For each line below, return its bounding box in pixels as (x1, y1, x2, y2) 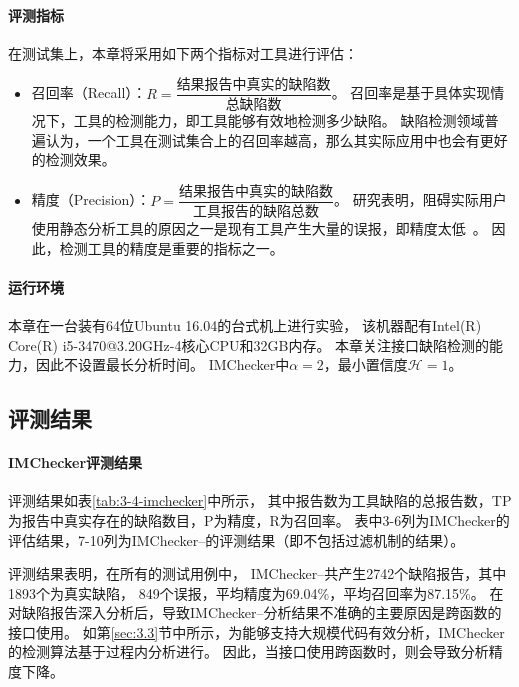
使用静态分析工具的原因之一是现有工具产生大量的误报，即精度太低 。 (31, 217, 487, 238)
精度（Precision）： (31, 189, 151, 210)
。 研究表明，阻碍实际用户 (334, 189, 507, 210)
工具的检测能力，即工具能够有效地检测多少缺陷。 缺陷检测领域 (73, 110, 485, 131)
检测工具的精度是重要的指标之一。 (59, 237, 284, 258)
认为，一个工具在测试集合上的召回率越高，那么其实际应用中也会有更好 (45, 129, 508, 150)
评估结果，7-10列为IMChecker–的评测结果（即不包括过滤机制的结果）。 (8, 529, 465, 550)
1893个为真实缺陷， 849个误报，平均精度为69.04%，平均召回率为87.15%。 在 (8, 582, 504, 603)
